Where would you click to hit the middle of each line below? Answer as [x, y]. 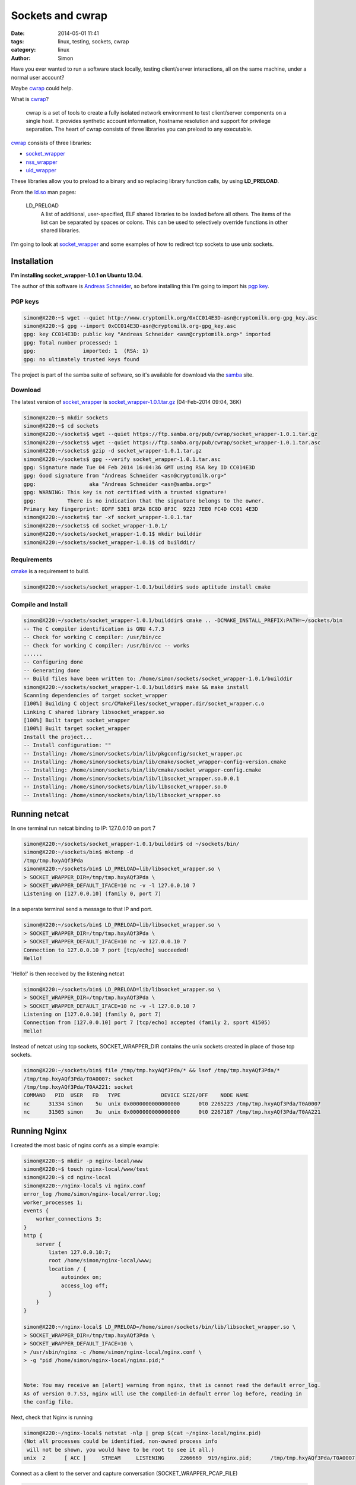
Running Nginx [39, 1131]
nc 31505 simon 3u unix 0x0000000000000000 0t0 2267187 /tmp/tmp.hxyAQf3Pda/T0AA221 [172, 1112]
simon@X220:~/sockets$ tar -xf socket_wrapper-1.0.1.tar [108, 517]
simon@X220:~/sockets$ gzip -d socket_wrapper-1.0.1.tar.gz [113, 451]
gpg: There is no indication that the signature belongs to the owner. [144, 501]
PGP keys [25, 301]
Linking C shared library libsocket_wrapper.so [94, 712]
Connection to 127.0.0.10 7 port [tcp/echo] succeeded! [107, 950]
